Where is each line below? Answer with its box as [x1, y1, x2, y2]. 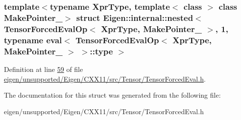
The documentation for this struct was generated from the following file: [4, 90, 221, 100]
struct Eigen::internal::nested [76, 11, 193, 23]
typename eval [4, 34, 62, 46]
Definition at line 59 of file [4, 64, 83, 74]
